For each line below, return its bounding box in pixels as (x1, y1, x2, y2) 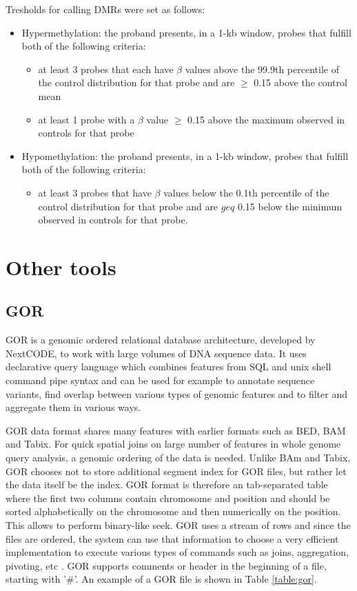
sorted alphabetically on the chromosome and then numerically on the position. (6, 504, 341, 519)
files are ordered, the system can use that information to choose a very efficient (6, 531, 339, 545)
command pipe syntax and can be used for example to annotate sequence (6, 373, 315, 388)
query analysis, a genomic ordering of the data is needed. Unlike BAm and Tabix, (6, 450, 351, 465)
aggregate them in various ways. (6, 400, 141, 414)
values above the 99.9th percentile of (185, 61, 339, 76)
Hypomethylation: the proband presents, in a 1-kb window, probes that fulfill (21, 148, 349, 163)
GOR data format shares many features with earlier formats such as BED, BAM (6, 423, 346, 437)
